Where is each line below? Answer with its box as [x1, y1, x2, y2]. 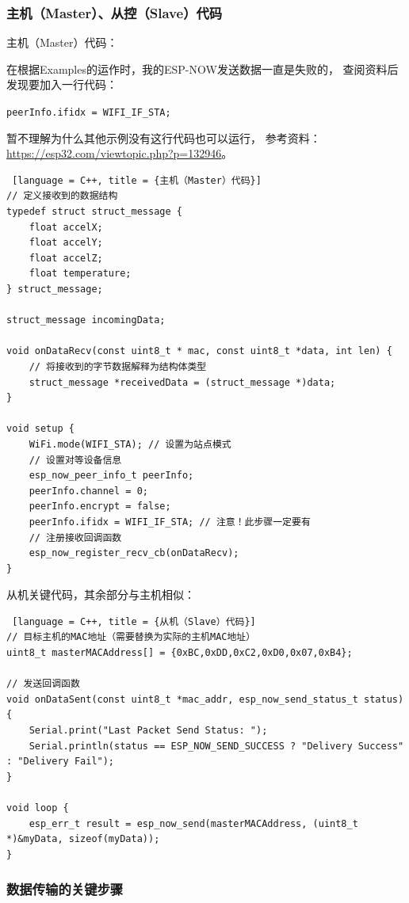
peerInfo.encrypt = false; [29, 501, 171, 512]
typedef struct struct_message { [6, 206, 182, 218]
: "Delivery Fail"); [6, 756, 115, 768]
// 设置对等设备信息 [29, 454, 122, 466]
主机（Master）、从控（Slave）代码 [6, 2, 223, 22]
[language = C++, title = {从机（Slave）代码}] [12, 615, 256, 627]
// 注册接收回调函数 [29, 532, 122, 543]
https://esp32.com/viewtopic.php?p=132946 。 [6, 145, 233, 162]
